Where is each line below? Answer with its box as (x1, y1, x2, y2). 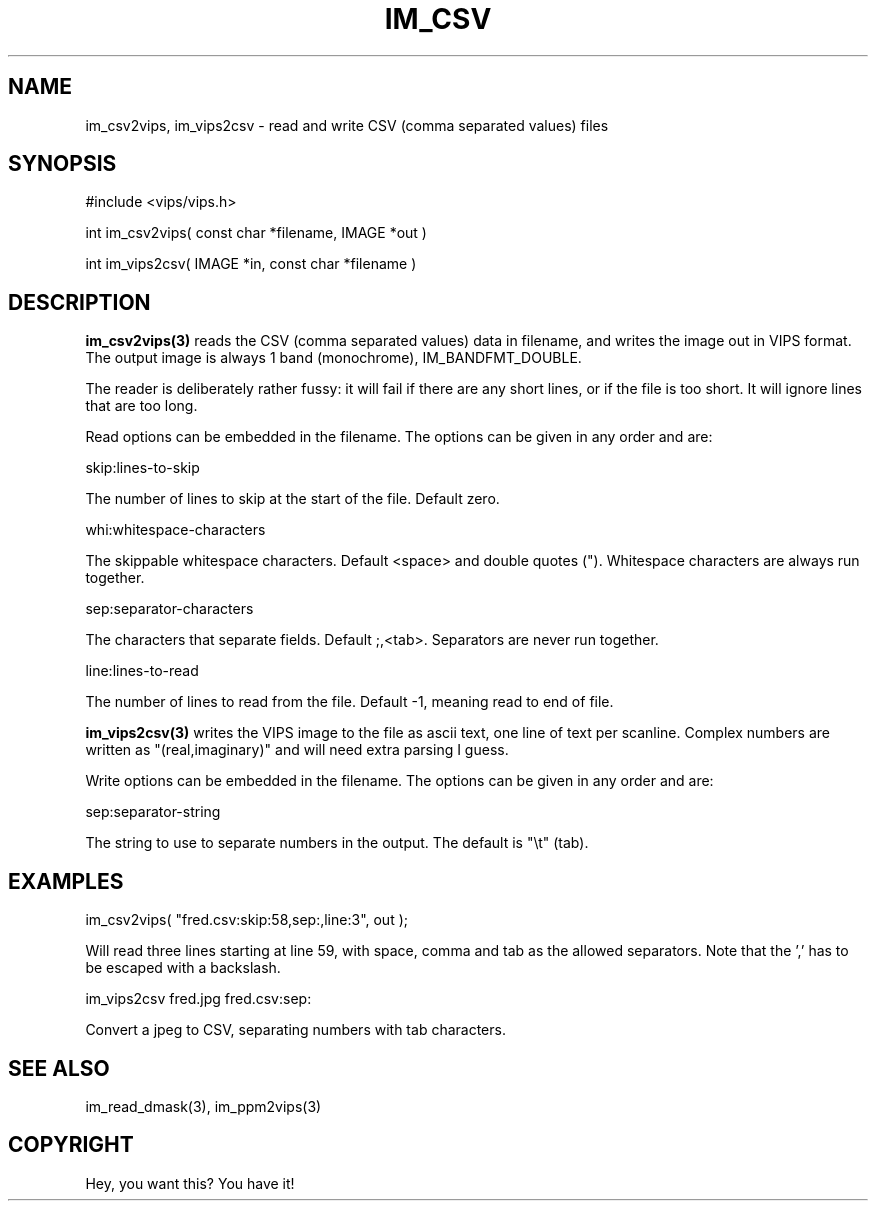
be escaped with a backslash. (85, 959, 281, 977)
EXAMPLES (8, 868, 124, 894)
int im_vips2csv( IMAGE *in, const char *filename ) (85, 255, 417, 273)
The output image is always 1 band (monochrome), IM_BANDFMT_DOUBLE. (85, 349, 582, 367)
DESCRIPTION (8, 289, 151, 315)
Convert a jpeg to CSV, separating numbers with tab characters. (85, 1021, 506, 1039)
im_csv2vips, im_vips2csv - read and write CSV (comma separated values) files (85, 116, 609, 134)
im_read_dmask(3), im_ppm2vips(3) (85, 1097, 322, 1115)
